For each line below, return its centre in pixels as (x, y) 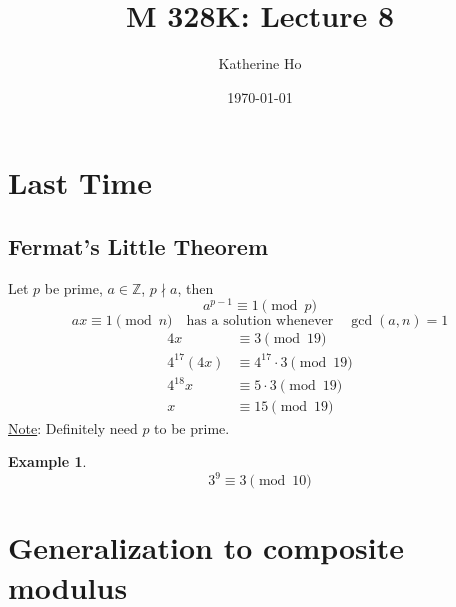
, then (195, 287)
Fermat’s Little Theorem (138, 245)
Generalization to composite (206, 547)
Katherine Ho (260, 63)
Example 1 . (47, 461)
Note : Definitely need (73, 427)
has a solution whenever (260, 321)
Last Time (80, 182)
